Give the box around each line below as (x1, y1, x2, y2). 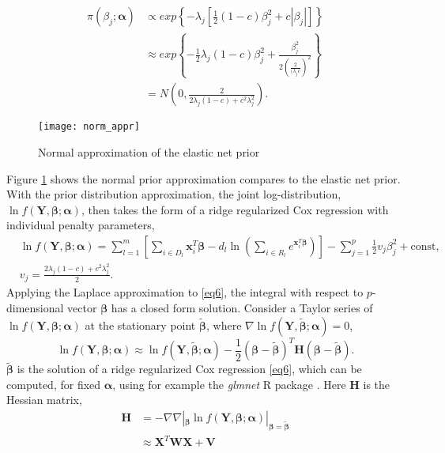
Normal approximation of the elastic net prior (38, 144, 260, 160)
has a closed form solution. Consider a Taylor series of (111, 299, 373, 315)
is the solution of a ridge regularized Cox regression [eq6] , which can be (17, 361, 362, 377)
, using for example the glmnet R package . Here (112, 376, 346, 392)
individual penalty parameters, (6, 217, 155, 233)
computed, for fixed (6, 376, 101, 392)
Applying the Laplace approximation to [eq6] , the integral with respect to (6, 284, 364, 300)
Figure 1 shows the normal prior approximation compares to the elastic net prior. (6, 170, 401, 187)
